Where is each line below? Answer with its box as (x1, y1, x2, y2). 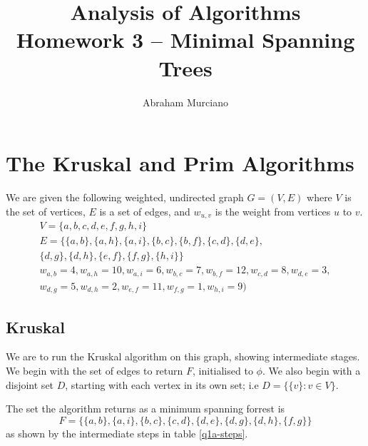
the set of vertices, (6, 203, 86, 218)
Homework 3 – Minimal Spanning (16, 25, 355, 54)
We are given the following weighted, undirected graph (6, 190, 244, 205)
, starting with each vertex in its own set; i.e (65, 377, 259, 392)
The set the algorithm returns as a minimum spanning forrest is (6, 401, 285, 416)
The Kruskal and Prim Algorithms (6, 148, 354, 178)
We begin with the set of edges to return (6, 363, 183, 377)
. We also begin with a (262, 363, 361, 377)
